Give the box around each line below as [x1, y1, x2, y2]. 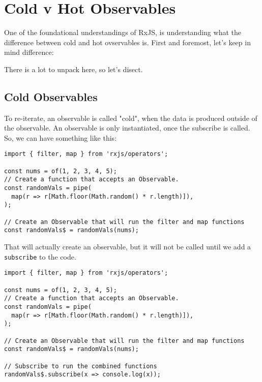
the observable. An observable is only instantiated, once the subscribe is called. [4, 122, 250, 133]
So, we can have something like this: [4, 132, 117, 143]
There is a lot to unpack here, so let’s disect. [4, 63, 143, 74]
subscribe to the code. [4, 251, 76, 262]
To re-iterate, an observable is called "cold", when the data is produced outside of [4, 112, 257, 123]
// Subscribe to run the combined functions [4, 362, 157, 370]
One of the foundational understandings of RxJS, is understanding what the [4, 27, 241, 38]
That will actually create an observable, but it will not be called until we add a [4, 241, 251, 252]
